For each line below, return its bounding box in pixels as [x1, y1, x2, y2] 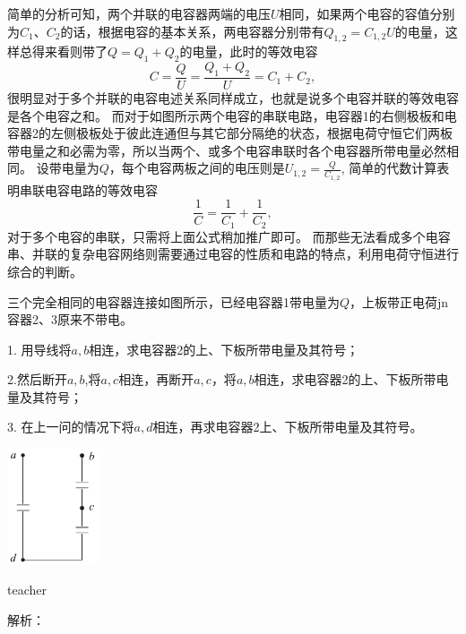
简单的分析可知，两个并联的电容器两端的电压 [7, 4, 271, 22]
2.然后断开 [7, 370, 67, 389]
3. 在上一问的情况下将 [7, 417, 134, 436]
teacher [7, 580, 47, 599]
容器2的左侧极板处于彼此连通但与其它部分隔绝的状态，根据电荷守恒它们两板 [7, 124, 453, 142]
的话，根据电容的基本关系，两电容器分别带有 [60, 21, 324, 40]
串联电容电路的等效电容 [19, 180, 158, 199]
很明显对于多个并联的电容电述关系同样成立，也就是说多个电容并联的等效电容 [7, 89, 459, 107]
